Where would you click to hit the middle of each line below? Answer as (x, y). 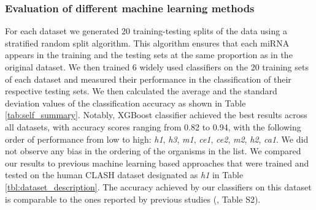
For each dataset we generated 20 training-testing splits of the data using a (146, 31)
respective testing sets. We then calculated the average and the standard (141, 91)
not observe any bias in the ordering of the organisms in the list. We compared (153, 151)
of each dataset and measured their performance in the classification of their (148, 79)
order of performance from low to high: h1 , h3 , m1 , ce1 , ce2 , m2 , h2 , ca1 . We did (157, 139)
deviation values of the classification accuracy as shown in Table (125, 103)
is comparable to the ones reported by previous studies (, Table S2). (133, 199)
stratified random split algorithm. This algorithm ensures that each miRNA (147, 43)
